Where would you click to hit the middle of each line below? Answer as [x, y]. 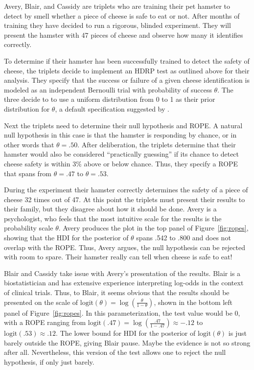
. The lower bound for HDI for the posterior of [126, 333]
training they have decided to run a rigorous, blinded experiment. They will [117, 25]
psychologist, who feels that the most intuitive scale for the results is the [113, 218]
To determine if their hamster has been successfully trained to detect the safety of [127, 60]
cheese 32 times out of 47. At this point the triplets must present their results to [125, 199]
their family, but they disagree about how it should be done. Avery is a [110, 209]
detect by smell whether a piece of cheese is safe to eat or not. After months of [122, 15]
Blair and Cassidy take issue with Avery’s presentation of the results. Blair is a [122, 273]
